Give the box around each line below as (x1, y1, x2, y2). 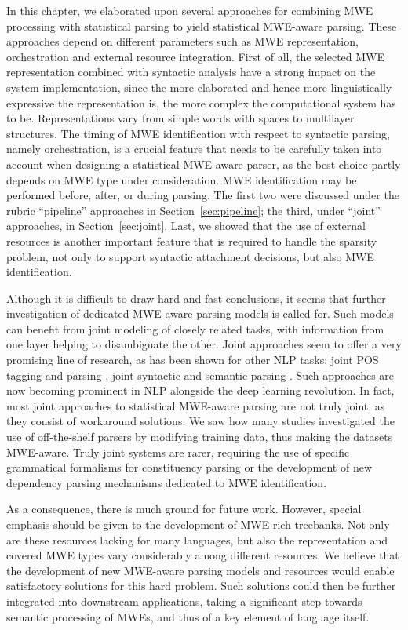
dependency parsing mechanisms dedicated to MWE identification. (6, 474, 327, 490)
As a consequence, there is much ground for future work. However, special (6, 501, 362, 517)
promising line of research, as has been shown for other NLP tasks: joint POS (6, 351, 379, 368)
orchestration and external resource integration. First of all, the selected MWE (6, 48, 385, 64)
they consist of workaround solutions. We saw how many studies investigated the (6, 413, 395, 429)
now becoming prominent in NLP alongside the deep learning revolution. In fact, (6, 382, 395, 399)
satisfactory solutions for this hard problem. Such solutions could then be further (6, 577, 396, 594)
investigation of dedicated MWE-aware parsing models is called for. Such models (6, 305, 394, 322)
